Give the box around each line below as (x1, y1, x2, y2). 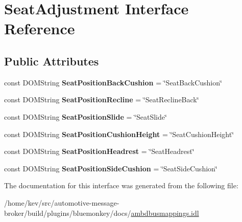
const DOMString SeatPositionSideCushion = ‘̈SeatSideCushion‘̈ (4, 163, 217, 173)
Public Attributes (4, 53, 99, 69)
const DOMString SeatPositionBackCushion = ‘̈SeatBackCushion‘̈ (4, 77, 222, 87)
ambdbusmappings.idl (131, 207, 199, 218)
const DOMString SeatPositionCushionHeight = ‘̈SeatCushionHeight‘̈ (4, 128, 234, 139)
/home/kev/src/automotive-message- (4, 197, 119, 208)
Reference (4, 18, 75, 39)
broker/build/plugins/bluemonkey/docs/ (4, 207, 131, 218)
